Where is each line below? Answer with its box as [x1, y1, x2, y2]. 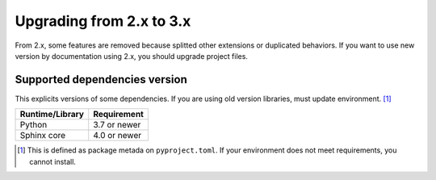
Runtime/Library [19, 109, 85, 120]
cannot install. [29, 157, 77, 166]
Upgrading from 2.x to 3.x [15, 12, 191, 30]
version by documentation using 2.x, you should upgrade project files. [15, 51, 248, 61]
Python [19, 119, 48, 131]
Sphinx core [19, 130, 66, 141]
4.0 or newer [93, 130, 141, 141]
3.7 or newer [93, 119, 141, 131]
